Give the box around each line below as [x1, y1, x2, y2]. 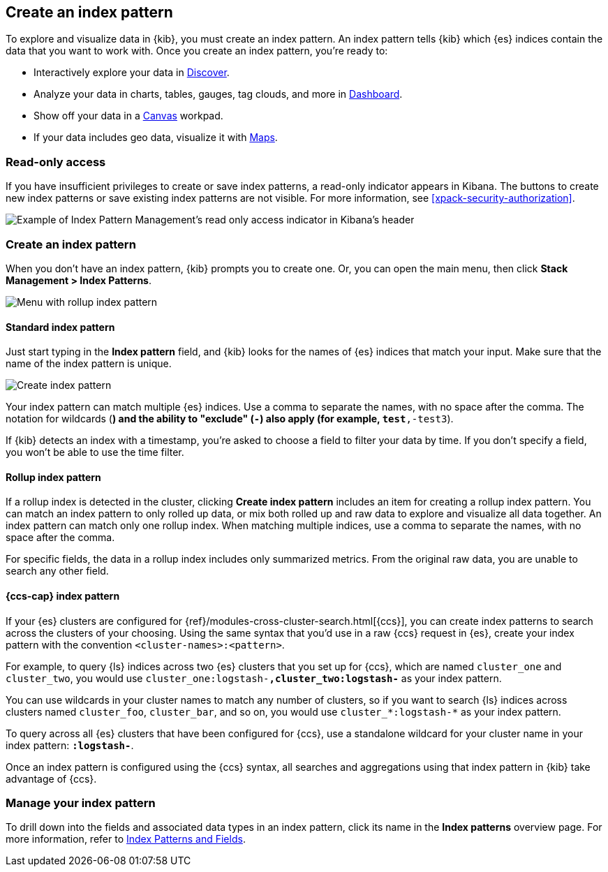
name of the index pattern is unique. [6, 357, 172, 370]
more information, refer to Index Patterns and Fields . [6, 833, 246, 845]
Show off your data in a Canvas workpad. [34, 110, 223, 122]
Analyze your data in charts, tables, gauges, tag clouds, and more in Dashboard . [34, 88, 403, 101]
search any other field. [6, 565, 109, 577]
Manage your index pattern [6, 795, 156, 810]
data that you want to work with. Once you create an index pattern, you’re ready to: [6, 45, 388, 57]
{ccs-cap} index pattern [6, 589, 120, 602]
